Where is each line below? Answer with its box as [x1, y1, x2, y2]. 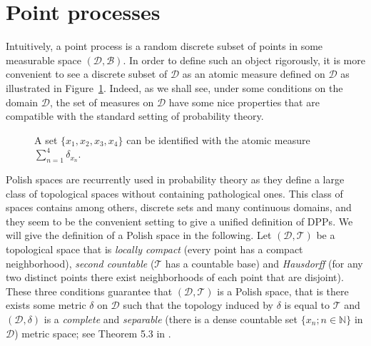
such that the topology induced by [123, 297, 273, 312]
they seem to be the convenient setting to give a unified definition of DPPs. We [6, 213, 353, 228]
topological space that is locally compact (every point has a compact [6, 242, 303, 257]
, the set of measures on [50, 94, 154, 109]
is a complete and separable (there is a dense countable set [44, 312, 298, 327]
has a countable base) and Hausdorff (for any [165, 255, 363, 270]
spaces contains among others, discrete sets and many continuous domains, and [6, 200, 352, 215]
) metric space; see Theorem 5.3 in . [14, 325, 171, 340]
